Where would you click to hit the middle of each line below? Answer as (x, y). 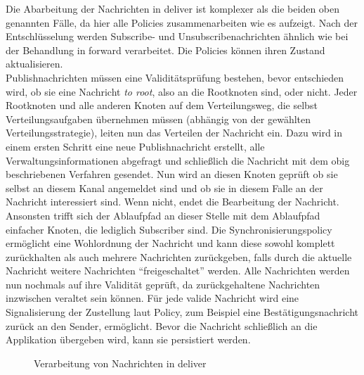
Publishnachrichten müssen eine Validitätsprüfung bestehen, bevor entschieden (175, 77)
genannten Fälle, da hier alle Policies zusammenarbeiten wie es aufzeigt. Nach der (182, 22)
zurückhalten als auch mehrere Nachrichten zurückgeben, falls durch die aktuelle (179, 256)
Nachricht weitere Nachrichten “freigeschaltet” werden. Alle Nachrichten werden (178, 271)
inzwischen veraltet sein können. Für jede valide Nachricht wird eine (152, 298)
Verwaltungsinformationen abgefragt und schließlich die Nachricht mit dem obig (178, 160)
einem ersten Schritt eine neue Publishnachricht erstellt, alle (135, 146)
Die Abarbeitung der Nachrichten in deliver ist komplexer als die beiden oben (173, 8)
